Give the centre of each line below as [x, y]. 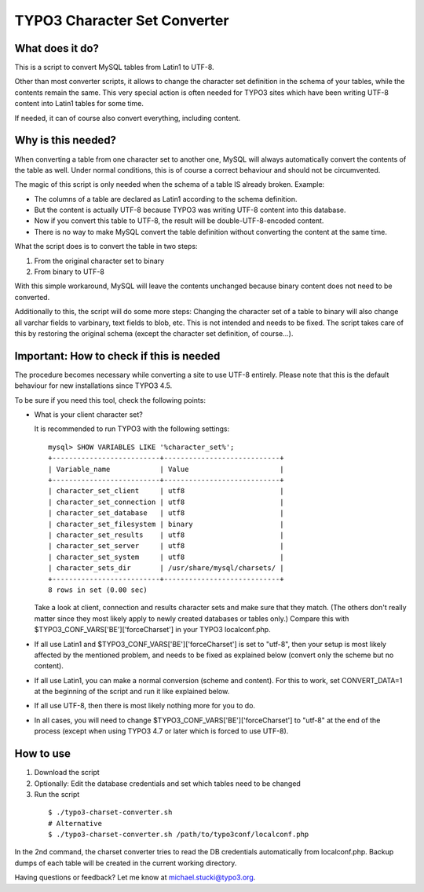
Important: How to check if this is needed [117, 356]
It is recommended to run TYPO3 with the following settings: [132, 429]
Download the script [67, 773]
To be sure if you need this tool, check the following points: [110, 400]
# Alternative [75, 823]
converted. [32, 297]
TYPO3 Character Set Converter [122, 20]
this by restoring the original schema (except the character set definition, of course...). [154, 333]
